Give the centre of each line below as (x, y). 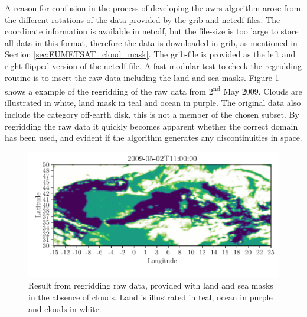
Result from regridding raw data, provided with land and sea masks (151, 285)
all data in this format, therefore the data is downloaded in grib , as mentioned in (151, 42)
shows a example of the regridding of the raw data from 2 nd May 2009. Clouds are (153, 90)
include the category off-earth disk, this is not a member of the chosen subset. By (152, 114)
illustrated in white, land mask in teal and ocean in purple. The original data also (153, 103)
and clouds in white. (65, 308)
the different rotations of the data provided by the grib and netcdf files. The (143, 19)
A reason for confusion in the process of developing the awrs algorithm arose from (153, 8)
